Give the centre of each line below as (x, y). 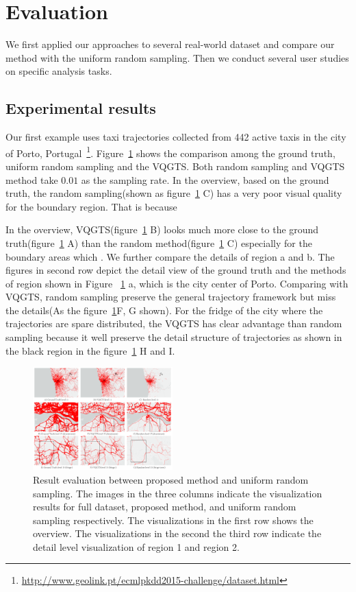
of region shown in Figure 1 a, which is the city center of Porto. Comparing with (177, 283)
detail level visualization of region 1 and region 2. (136, 546)
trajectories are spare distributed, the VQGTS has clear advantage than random (174, 323)
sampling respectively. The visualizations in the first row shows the (173, 520)
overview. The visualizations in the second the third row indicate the (177, 533)
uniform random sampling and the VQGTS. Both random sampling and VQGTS (175, 166)
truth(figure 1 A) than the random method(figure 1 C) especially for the (159, 242)
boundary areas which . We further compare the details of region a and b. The (170, 256)
